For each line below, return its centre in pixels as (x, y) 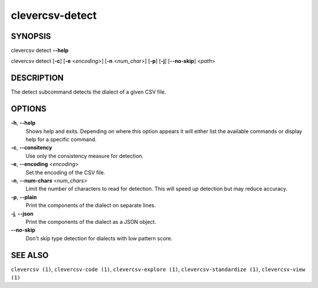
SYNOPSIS (31, 36)
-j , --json (22, 213)
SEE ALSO (30, 255)
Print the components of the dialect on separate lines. (91, 206)
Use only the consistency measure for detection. (85, 155)
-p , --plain (24, 197)
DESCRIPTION (37, 78)
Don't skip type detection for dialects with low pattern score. (99, 238)
